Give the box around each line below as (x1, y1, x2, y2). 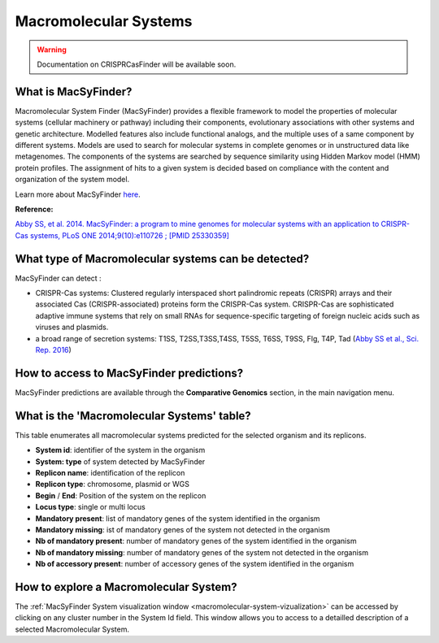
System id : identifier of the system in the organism (35, 445, 206, 455)
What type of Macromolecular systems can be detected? (15, 252, 310, 266)
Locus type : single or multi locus (35, 502, 146, 512)
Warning (37, 45, 67, 54)
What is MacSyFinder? (15, 85, 133, 98)
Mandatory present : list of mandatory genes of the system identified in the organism (35, 513, 320, 524)
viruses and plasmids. (35, 322, 109, 332)
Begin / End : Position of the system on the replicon (35, 490, 206, 500)
